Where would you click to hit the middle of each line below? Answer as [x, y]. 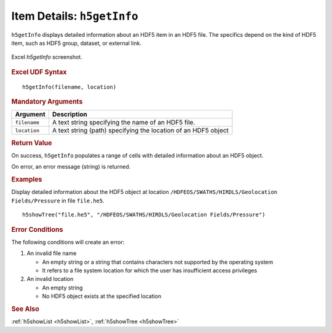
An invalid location [50, 279]
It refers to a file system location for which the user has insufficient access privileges [150, 270]
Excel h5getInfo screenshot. [47, 57]
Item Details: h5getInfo [75, 16]
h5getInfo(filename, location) [69, 87]
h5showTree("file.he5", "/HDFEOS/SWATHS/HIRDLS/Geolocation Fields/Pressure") [144, 215]
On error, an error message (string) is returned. [71, 167]
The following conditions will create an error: [68, 242]
